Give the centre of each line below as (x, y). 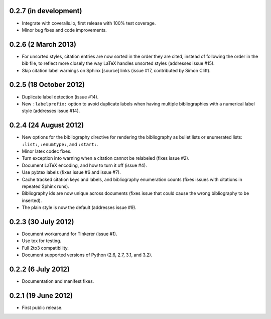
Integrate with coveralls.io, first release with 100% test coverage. (89, 23)
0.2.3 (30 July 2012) (42, 222)
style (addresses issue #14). (51, 111)
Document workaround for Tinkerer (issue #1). (70, 234)
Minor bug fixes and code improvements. (64, 30)
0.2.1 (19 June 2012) (41, 296)
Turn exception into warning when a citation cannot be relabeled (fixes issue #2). (106, 158)
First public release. (42, 307)
